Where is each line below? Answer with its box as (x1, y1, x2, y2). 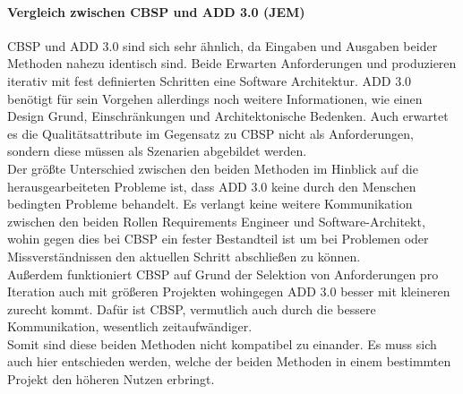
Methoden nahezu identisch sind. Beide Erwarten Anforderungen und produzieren (7, 54, 457, 73)
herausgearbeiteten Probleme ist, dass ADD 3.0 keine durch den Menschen (7, 176, 416, 195)
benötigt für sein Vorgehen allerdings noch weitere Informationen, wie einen (7, 89, 423, 107)
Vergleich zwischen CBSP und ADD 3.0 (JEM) (7, 2, 305, 21)
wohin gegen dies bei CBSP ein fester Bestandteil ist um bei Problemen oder (7, 229, 429, 248)
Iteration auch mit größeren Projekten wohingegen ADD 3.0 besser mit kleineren (7, 282, 450, 301)
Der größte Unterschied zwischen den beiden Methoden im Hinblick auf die (7, 158, 418, 177)
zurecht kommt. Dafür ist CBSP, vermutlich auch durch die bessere (7, 299, 376, 318)
